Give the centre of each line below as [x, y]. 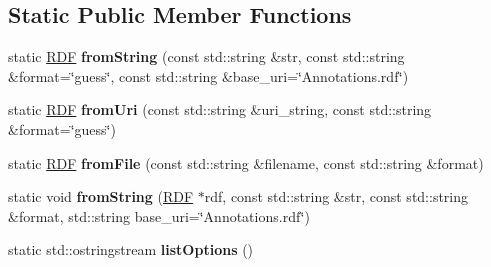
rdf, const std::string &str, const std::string [336, 196]
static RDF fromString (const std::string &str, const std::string [206, 56]
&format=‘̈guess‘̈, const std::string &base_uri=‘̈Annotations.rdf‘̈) [208, 75]
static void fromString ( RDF [101, 196]
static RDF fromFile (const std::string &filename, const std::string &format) [246, 162]
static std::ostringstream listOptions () [131, 249]
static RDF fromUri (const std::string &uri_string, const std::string [220, 109]
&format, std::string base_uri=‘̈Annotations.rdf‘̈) [159, 215]
